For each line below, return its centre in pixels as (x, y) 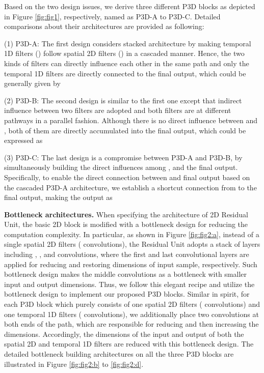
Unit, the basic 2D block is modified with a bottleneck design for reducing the (126, 224)
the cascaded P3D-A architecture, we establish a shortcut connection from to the (130, 187)
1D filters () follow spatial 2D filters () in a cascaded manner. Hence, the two (124, 53)
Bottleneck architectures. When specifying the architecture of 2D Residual (126, 214)
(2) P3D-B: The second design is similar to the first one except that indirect (123, 100)
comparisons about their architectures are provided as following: (104, 26)
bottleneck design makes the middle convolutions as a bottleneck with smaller (125, 274)
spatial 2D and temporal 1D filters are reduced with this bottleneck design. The (129, 344)
